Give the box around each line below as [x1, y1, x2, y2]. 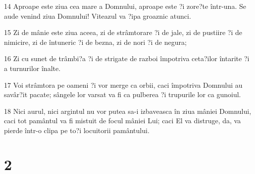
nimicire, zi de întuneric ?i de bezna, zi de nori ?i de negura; [4, 36, 187, 47]
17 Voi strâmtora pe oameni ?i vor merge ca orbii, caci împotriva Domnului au [4, 79, 243, 90]
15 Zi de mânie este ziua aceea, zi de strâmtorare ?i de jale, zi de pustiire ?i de [4, 27, 242, 37]
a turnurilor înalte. [4, 63, 61, 73]
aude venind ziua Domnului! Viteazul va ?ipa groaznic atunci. [4, 10, 191, 21]
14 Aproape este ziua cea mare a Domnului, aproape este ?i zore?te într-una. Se [4, 1, 246, 11]
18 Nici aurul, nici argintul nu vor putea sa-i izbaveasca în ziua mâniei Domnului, [4, 105, 252, 116]
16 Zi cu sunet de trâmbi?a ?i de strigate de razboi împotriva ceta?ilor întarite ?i [4, 53, 250, 64]
